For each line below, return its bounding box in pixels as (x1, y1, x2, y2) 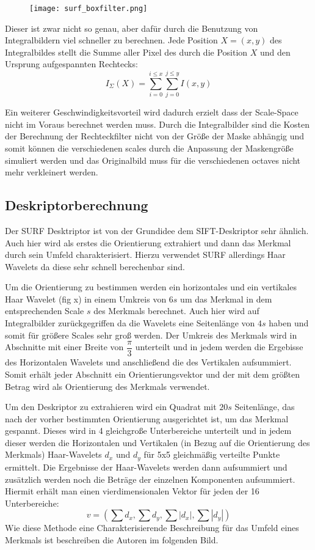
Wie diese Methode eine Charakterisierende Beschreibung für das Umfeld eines (5, 521, 299, 534)
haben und (269, 317, 309, 329)
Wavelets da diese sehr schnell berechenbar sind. (5, 260, 185, 273)
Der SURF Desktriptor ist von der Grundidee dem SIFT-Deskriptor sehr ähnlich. (5, 224, 309, 237)
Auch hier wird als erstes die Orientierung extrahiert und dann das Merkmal (5, 236, 291, 249)
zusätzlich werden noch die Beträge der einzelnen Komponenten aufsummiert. (5, 472, 295, 485)
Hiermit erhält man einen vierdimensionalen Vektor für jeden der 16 (5, 485, 259, 497)
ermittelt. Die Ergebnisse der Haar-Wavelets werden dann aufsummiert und (5, 460, 288, 473)
